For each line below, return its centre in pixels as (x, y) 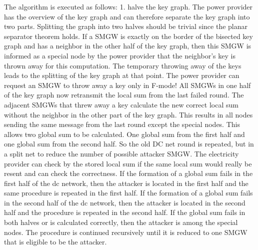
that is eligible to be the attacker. (55, 242)
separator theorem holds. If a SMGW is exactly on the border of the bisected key (128, 36)
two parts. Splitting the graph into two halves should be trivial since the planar (126, 26)
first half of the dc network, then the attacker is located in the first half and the (126, 183)
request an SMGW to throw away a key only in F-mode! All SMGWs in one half (127, 85)
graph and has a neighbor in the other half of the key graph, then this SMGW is (128, 46)
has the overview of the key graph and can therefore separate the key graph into (127, 16)
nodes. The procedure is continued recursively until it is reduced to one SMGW (126, 232)
